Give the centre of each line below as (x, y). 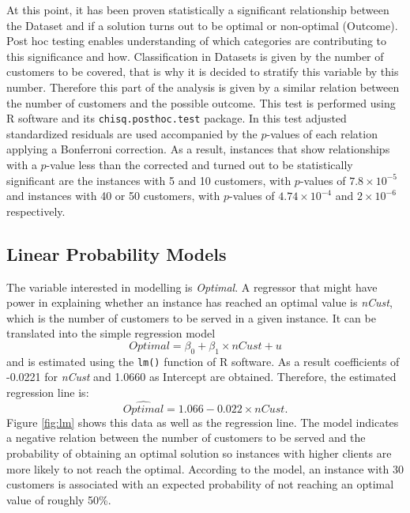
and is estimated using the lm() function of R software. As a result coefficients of (203, 361)
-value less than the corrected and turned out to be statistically (199, 164)
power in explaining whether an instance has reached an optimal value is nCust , (199, 302)
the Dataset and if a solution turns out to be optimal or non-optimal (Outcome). (202, 25)
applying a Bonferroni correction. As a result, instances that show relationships (198, 149)
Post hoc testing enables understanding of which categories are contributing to (197, 41)
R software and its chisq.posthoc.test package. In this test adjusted (177, 118)
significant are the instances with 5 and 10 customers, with (149, 180)
